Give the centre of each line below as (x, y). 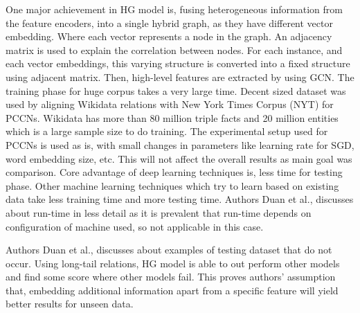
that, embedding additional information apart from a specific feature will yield (172, 290)
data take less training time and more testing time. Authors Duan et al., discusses (180, 199)
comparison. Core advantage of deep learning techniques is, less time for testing (174, 172)
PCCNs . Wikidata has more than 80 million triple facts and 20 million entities (172, 117)
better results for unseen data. (70, 304)
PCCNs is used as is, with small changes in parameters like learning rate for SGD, (180, 144)
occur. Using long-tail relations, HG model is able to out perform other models (173, 263)
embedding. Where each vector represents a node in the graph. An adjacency (169, 36)
